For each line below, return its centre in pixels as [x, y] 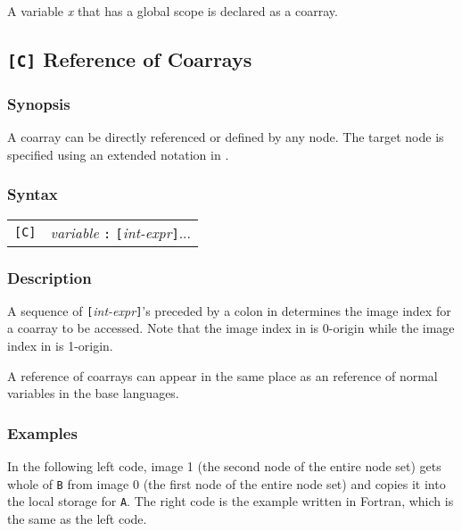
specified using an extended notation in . [118, 154]
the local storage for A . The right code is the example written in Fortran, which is [231, 501]
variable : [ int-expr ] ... [120, 232]
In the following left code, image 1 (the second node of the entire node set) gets [224, 466]
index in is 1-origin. [60, 346]
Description [49, 277]
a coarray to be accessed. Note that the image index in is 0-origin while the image [231, 328]
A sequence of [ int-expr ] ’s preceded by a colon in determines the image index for [229, 310]
